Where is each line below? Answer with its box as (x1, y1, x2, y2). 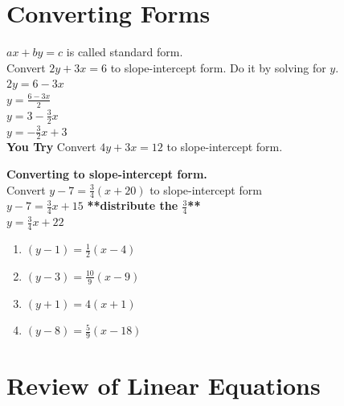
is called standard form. (66, 43, 183, 60)
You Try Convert (6, 138, 96, 155)
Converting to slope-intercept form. (6, 165, 207, 182)
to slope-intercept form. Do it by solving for (110, 59, 326, 76)
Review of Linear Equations (6, 369, 321, 402)
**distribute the (87, 197, 178, 214)
